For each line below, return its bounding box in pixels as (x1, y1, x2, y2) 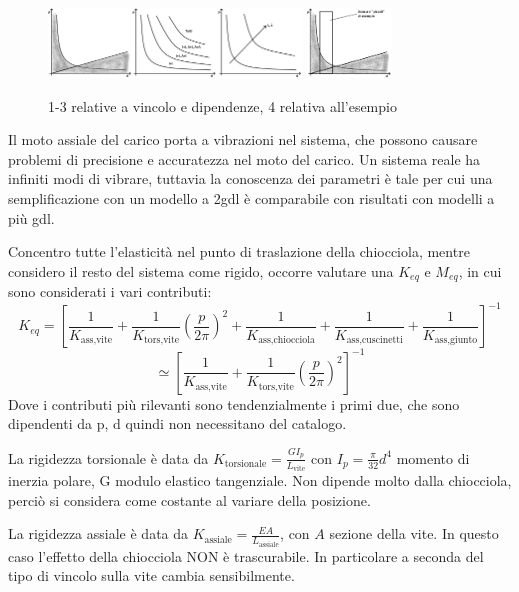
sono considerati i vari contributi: (8, 281, 212, 302)
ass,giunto (434, 335, 478, 346)
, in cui (458, 260, 502, 281)
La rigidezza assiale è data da (8, 523, 189, 544)
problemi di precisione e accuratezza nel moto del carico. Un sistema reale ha (8, 148, 481, 169)
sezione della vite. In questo (329, 523, 499, 544)
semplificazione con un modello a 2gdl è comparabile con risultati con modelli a (8, 188, 495, 209)
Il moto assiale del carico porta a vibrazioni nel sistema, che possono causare (8, 129, 478, 150)
